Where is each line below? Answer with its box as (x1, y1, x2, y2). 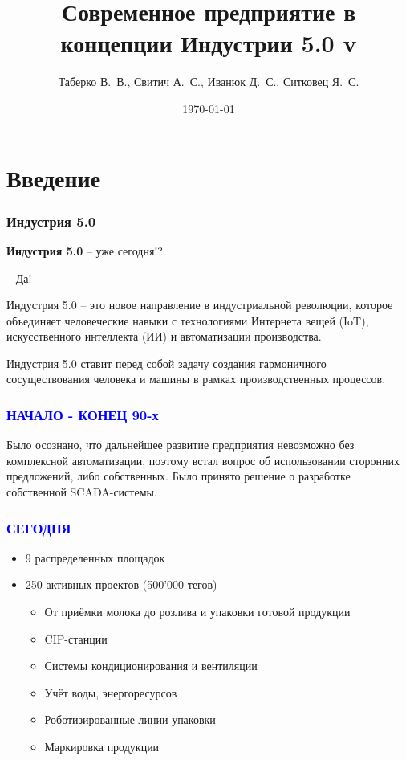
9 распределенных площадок (25, 549, 165, 566)
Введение (6, 161, 101, 194)
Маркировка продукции (44, 738, 160, 755)
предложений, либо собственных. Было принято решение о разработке (6, 468, 351, 484)
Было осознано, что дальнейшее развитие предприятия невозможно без (6, 436, 355, 453)
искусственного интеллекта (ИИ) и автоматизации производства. (6, 328, 322, 345)
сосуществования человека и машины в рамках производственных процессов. (6, 370, 386, 387)
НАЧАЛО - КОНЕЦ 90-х (6, 404, 159, 424)
